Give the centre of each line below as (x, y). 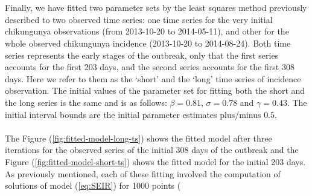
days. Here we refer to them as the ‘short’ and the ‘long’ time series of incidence (153, 78)
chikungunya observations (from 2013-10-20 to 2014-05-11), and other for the (147, 31)
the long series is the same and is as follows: (86, 102)
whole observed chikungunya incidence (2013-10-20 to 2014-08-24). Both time (148, 43)
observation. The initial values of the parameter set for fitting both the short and (155, 90)
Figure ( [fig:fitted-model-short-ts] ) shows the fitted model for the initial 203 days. (155, 161)
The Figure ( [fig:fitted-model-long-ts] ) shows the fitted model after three (138, 138)
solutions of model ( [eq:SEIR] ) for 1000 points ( (93, 185)
